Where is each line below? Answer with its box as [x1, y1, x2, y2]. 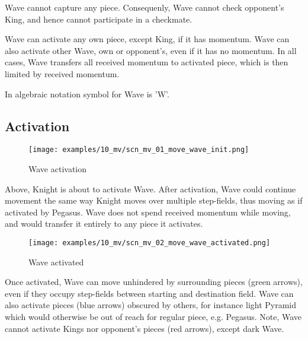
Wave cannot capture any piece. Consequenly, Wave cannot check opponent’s [5, 1, 284, 13]
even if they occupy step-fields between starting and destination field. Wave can [5, 287, 294, 299]
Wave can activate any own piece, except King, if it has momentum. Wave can [5, 33, 290, 45]
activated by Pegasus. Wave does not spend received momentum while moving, [5, 205, 291, 218]
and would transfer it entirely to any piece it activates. [5, 217, 203, 230]
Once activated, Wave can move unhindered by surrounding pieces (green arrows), [5, 275, 303, 288]
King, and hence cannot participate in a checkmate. [5, 12, 192, 25]
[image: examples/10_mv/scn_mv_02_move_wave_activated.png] [28, 238, 271, 247]
